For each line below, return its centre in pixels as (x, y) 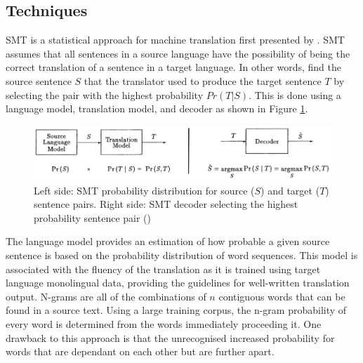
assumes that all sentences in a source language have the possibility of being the (178, 53)
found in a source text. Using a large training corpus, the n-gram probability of (176, 310)
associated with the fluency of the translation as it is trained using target (163, 269)
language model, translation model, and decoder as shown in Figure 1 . (157, 108)
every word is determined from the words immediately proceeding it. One (164, 324)
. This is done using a (295, 94)
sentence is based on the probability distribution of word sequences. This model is (182, 255)
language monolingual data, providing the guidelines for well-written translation (178, 283)
